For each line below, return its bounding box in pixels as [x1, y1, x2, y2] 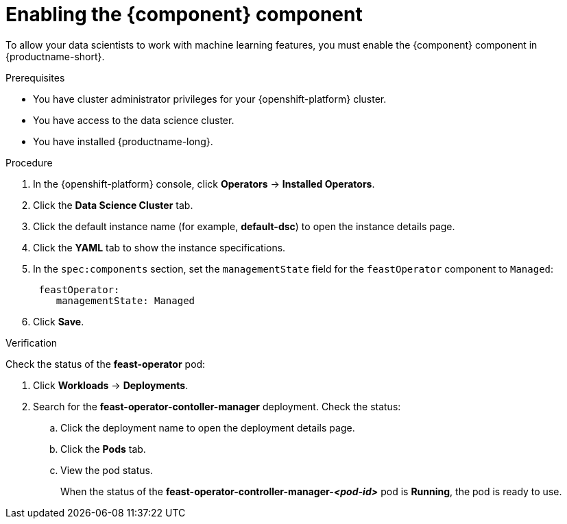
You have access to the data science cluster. [33, 114, 234, 126]
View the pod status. [60, 464, 153, 476]
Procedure [5, 156, 53, 169]
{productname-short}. [5, 50, 105, 62]
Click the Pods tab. [60, 442, 146, 455]
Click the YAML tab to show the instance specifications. [33, 241, 286, 253]
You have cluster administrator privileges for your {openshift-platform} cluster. [33, 92, 387, 105]
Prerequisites [5, 71, 65, 84]
